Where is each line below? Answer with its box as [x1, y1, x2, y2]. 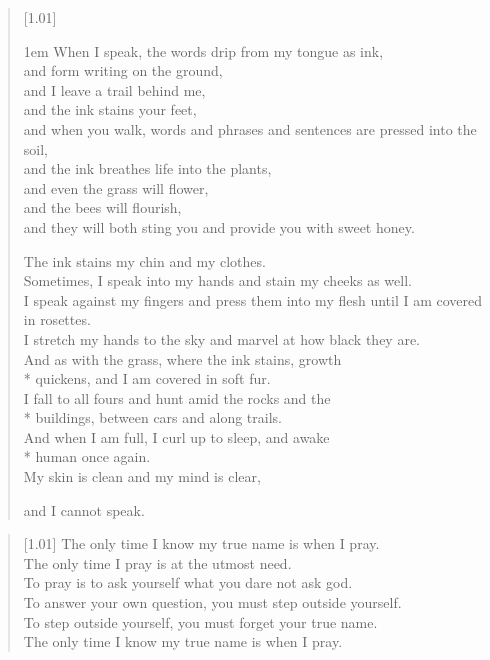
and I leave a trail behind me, [23, 79, 206, 100]
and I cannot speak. [23, 499, 145, 520]
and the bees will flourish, [23, 197, 182, 218]
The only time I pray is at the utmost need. [23, 552, 292, 573]
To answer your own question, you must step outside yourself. [23, 592, 402, 613]
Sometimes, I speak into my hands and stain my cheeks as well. [23, 270, 412, 291]
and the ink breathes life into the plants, [23, 158, 272, 179]
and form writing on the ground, [23, 60, 223, 81]
